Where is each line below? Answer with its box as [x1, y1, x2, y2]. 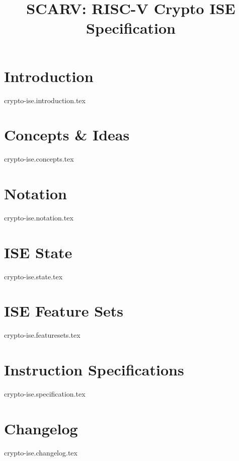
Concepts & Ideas [4, 124, 130, 145]
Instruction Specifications [4, 359, 184, 380]
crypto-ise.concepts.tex [4, 153, 74, 164]
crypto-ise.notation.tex [4, 212, 73, 222]
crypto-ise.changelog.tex [4, 447, 77, 457]
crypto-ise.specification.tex [4, 389, 86, 399]
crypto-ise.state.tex [4, 271, 63, 281]
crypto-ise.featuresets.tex [4, 330, 81, 340]
